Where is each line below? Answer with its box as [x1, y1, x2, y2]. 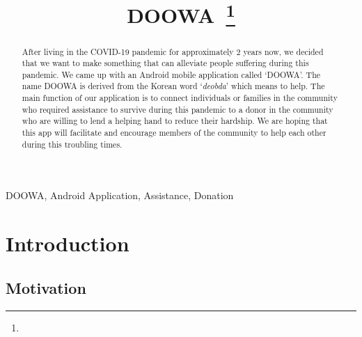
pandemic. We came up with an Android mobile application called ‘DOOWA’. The [22, 68, 321, 80]
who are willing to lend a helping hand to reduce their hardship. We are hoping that [22, 115, 328, 127]
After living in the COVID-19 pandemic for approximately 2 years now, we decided [22, 45, 324, 57]
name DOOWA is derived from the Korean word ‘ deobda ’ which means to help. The [22, 80, 325, 92]
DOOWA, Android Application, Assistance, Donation [6, 188, 234, 203]
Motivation [6, 276, 86, 298]
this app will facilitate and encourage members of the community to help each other [22, 127, 326, 139]
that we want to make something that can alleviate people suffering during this [22, 57, 309, 69]
